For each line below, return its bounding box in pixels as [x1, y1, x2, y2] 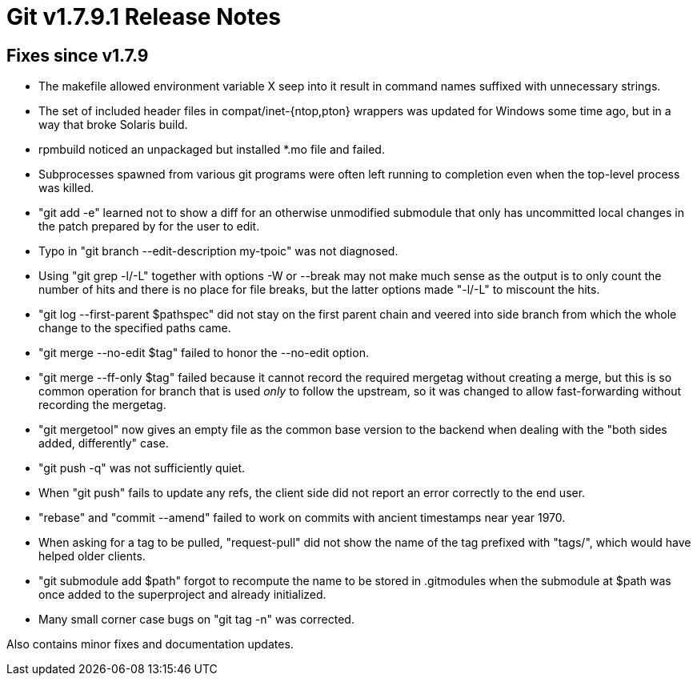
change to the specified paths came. [38, 321, 231, 335]
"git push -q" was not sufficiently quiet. [38, 461, 246, 475]
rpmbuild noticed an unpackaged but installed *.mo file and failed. [38, 142, 385, 157]
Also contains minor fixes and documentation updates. [6, 637, 294, 652]
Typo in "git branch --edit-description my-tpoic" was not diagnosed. [38, 244, 399, 259]
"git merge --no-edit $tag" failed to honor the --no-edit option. [38, 346, 369, 360]
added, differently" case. [38, 436, 169, 451]
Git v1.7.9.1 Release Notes [6, 3, 282, 30]
